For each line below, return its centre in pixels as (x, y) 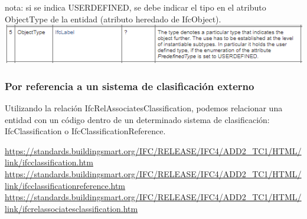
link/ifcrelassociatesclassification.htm (71, 208)
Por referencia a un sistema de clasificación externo (130, 86)
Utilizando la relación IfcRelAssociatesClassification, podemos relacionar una (144, 107)
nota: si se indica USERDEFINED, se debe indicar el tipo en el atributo (135, 7)
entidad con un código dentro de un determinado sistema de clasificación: (137, 119)
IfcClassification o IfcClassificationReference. (85, 131)
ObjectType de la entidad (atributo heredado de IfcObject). (113, 19)
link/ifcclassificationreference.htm (65, 185)
